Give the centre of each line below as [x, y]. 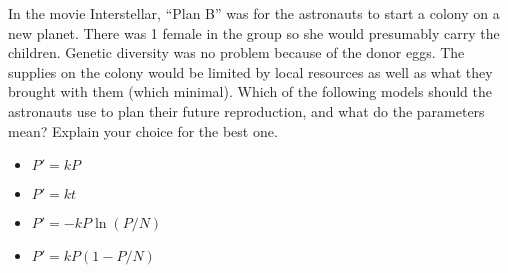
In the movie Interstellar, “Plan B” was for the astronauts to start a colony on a [254, 13]
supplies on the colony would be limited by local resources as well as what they [250, 71]
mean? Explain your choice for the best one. [143, 130]
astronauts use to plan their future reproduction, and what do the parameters [246, 110]
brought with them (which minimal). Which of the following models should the [250, 91]
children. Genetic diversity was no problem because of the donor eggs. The [236, 52]
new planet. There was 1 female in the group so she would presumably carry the [254, 32]
